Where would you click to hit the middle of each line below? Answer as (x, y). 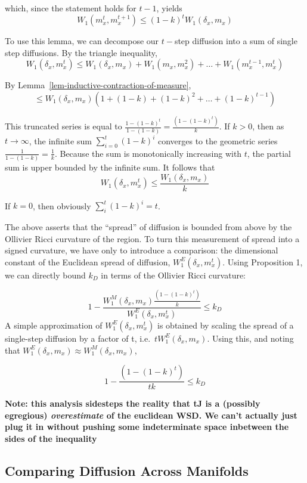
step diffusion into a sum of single (236, 41)
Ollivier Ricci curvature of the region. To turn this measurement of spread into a (152, 238)
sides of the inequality (51, 438)
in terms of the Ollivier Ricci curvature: (173, 275)
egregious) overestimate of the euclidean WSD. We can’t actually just (151, 415)
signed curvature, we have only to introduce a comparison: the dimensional (142, 250)
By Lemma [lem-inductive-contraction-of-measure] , (98, 85)
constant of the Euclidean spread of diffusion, (88, 261)
